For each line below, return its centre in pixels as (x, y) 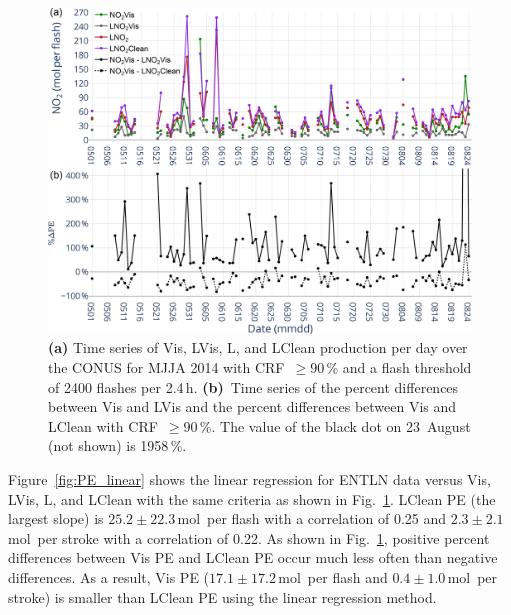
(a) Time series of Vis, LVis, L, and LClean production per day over (258, 347)
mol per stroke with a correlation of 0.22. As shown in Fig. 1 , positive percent (249, 537)
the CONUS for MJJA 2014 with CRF (166, 367)
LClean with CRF (103, 425)
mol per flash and (333, 576)
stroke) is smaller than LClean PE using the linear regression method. (222, 596)
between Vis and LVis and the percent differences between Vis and (252, 406)
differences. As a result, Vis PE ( (109, 576)
